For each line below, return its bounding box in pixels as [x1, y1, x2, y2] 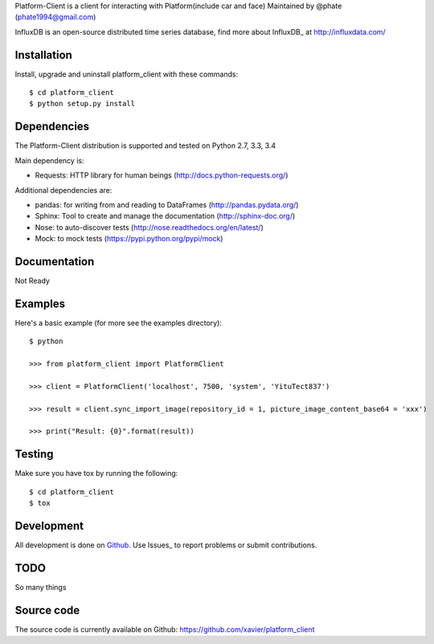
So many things [14, 582, 67, 592]
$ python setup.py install [29, 99, 136, 109]
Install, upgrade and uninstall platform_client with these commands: [14, 69, 239, 79]
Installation [14, 48, 72, 62]
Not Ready [14, 276, 50, 285]
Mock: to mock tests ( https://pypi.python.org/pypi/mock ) [35, 234, 223, 244]
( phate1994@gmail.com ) [14, 12, 96, 22]
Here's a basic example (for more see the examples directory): [14, 318, 223, 327]
